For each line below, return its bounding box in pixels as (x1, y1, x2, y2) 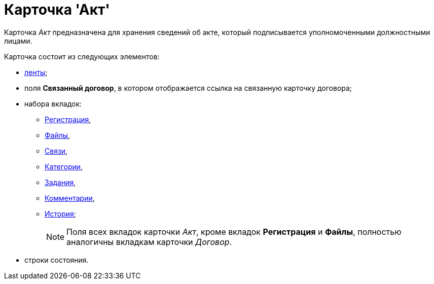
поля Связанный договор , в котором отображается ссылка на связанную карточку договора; (24, 83, 352, 92)
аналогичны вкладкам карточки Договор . (66, 236, 232, 247)
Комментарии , (45, 193, 95, 202)
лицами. (4, 36, 32, 45)
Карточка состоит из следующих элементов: (4, 52, 160, 61)
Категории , (45, 162, 83, 171)
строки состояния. (24, 255, 89, 264)
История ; (45, 209, 77, 218)
